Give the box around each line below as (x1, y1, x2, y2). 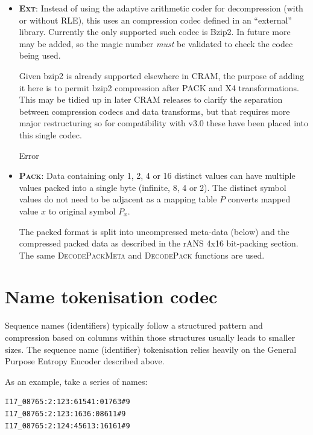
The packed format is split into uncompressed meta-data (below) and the (19, 225, 289, 237)
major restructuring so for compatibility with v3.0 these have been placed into (19, 117, 308, 129)
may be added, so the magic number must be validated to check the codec (19, 37, 293, 50)
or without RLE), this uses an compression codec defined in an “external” (19, 13, 292, 26)
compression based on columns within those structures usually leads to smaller (5, 331, 296, 343)
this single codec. (19, 128, 82, 141)
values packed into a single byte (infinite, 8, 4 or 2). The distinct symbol (19, 181, 286, 193)
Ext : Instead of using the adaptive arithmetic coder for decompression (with (19, 2, 303, 14)
